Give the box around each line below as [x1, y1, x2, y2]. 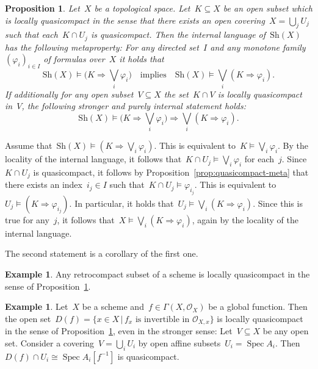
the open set [5, 312, 51, 324]
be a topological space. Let [94, 2, 190, 14]
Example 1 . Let [5, 300, 68, 313]
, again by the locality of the [192, 213, 298, 226]
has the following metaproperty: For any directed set [5, 40, 199, 53]
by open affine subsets [138, 336, 221, 349]
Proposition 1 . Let [5, 2, 80, 14]
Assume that [5, 139, 52, 152]
